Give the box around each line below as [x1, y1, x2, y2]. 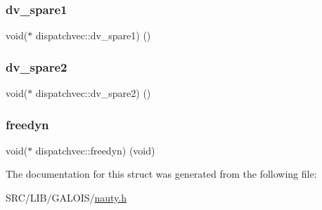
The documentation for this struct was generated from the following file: [6, 166, 317, 181]
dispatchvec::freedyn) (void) [35, 143, 155, 157]
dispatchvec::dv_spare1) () [35, 28, 151, 43]
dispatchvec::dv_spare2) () [35, 86, 151, 100]
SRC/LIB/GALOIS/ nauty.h [6, 190, 127, 205]
